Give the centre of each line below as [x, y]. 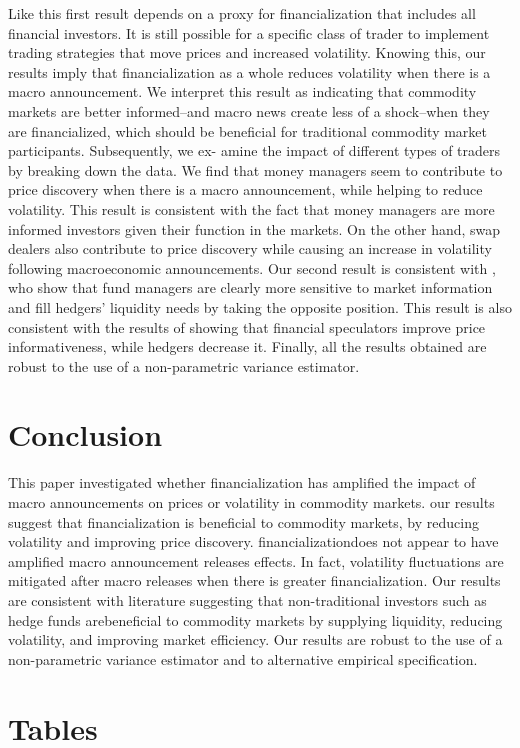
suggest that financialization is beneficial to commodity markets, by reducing [243, 521]
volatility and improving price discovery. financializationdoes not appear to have [253, 541]
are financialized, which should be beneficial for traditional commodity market [247, 130]
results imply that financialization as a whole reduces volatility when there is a [249, 71]
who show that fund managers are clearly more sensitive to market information [250, 287]
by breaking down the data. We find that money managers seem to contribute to [255, 169]
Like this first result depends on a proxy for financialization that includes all [242, 13]
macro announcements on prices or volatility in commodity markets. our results [251, 502]
